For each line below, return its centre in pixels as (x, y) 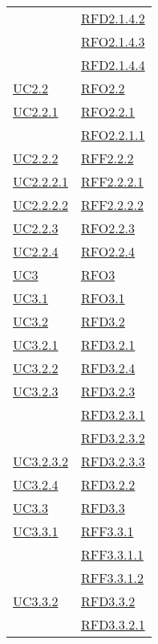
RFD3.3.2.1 (113, 624)
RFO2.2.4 (108, 251)
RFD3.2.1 (108, 345)
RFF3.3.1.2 (112, 578)
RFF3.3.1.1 (112, 554)
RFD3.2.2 (108, 484)
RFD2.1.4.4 (113, 65)
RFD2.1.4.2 (113, 18)
